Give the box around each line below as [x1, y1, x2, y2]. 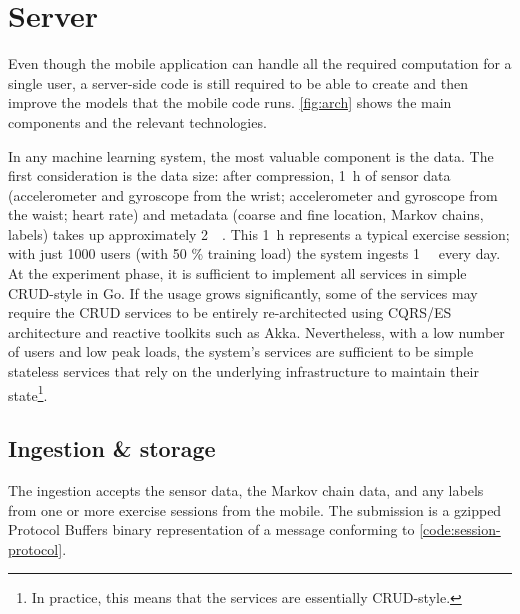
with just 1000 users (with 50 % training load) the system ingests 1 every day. [8, 243, 501, 264]
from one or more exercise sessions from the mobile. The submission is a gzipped [8, 499, 502, 520]
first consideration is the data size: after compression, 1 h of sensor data [8, 165, 451, 186]
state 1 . [8, 381, 48, 405]
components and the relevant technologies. [8, 111, 267, 132]
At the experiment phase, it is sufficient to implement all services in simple [8, 263, 467, 284]
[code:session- [419, 519, 501, 540]
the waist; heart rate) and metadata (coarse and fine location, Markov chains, [8, 204, 484, 225]
